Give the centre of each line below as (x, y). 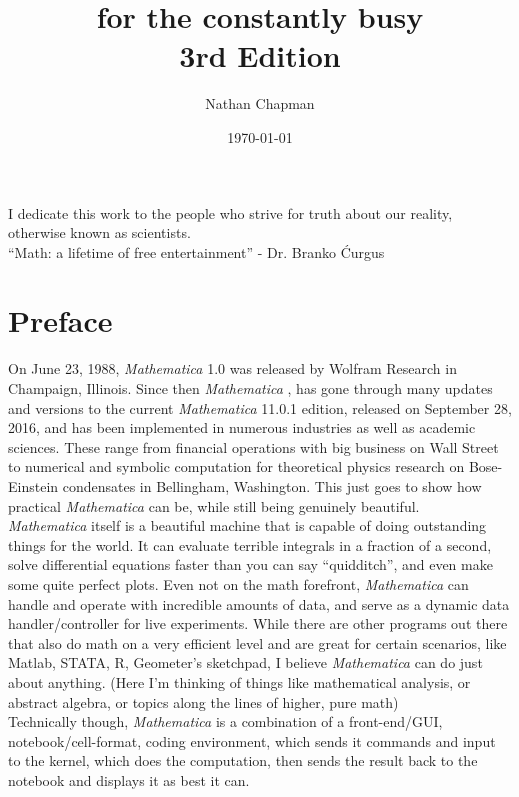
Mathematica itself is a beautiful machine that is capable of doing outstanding (247, 525)
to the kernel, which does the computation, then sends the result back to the (243, 760)
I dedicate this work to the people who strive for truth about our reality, (230, 212)
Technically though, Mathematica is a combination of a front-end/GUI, (225, 721)
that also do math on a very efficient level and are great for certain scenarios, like (257, 642)
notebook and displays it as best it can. (129, 779)
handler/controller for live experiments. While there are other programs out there (258, 623)
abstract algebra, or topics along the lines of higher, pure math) (203, 701)
